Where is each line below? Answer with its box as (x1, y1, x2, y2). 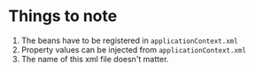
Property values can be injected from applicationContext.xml (20, 44, 247, 54)
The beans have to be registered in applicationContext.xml (20, 35, 238, 46)
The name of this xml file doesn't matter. (20, 53, 169, 64)
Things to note (8, 6, 118, 26)
